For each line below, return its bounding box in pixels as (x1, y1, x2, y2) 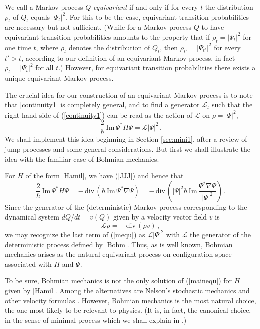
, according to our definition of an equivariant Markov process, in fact (21, 52, 235, 63)
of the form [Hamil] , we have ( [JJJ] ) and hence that (25, 170, 184, 181)
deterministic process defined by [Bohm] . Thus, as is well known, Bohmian (5, 239, 233, 249)
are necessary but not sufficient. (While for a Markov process (5, 22, 192, 32)
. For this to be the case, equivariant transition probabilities (65, 11, 249, 22)
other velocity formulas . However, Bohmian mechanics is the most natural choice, (5, 295, 256, 305)
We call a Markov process (5, 2, 83, 12)
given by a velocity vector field (113, 211, 207, 222)
